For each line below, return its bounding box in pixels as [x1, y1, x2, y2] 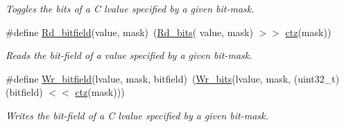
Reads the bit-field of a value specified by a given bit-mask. [6, 48, 252, 62]
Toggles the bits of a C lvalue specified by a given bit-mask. [6, 1, 255, 15]
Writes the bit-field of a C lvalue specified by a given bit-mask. [6, 108, 268, 122]
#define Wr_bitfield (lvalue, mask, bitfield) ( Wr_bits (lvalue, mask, [6, 71, 291, 85]
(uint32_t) [293, 71, 340, 85]
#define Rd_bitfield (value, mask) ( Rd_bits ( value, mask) [6, 24, 253, 39]
